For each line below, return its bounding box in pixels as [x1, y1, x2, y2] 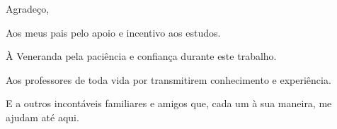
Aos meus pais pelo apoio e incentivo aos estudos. [6, 25, 221, 39]
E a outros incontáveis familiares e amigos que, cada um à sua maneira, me [6, 96, 332, 111]
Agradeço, [6, 1, 50, 16]
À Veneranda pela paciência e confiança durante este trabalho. [6, 49, 277, 63]
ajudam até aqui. [6, 109, 79, 124]
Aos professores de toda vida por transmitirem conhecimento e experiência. [6, 72, 331, 87]
